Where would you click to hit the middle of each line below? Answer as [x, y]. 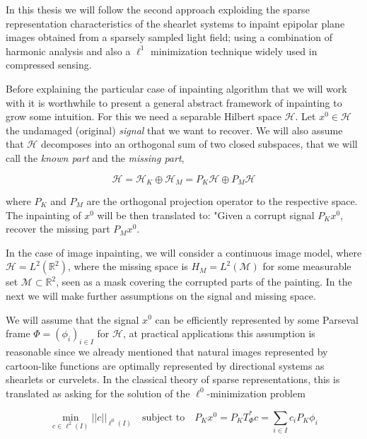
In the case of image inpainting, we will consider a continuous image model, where [184, 252]
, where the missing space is [128, 266]
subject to [163, 417]
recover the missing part [58, 229]
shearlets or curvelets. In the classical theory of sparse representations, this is [173, 379]
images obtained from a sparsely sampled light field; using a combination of [169, 37]
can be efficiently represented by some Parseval [257, 319]
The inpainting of [43, 215]
